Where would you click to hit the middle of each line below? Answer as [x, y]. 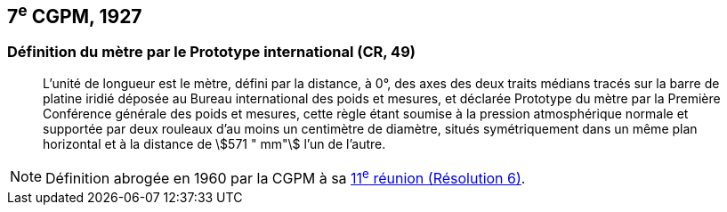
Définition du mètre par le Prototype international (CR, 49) [211, 52]
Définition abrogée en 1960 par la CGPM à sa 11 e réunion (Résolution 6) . [286, 177]
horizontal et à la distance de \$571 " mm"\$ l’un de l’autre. [214, 143]
